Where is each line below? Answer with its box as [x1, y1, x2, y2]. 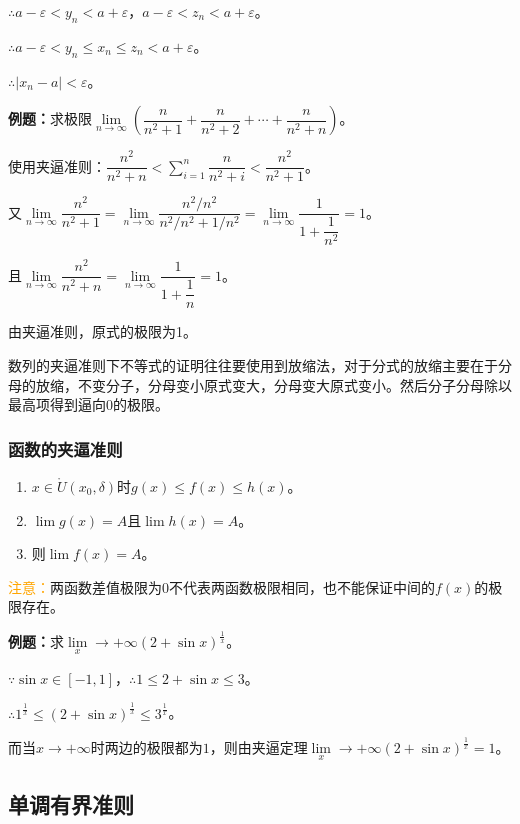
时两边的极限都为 [90, 737, 203, 758]
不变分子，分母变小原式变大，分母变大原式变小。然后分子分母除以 [77, 374, 512, 395]
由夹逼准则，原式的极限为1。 [8, 321, 197, 342]
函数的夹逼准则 [8, 436, 123, 461]
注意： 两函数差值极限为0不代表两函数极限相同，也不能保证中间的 [8, 576, 435, 597]
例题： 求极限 [8, 108, 92, 129]
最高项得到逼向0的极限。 [8, 394, 169, 415]
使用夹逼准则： [8, 155, 106, 176]
